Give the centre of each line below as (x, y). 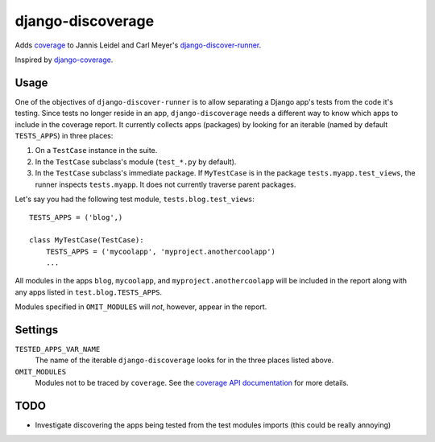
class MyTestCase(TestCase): (87, 240)
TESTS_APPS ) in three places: (64, 136)
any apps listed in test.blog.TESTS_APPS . (89, 292)
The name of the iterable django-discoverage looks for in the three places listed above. (184, 360)
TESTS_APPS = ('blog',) (76, 218)
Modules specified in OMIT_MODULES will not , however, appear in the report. (141, 307)
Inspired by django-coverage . (64, 60)
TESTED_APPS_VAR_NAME (58, 349)
